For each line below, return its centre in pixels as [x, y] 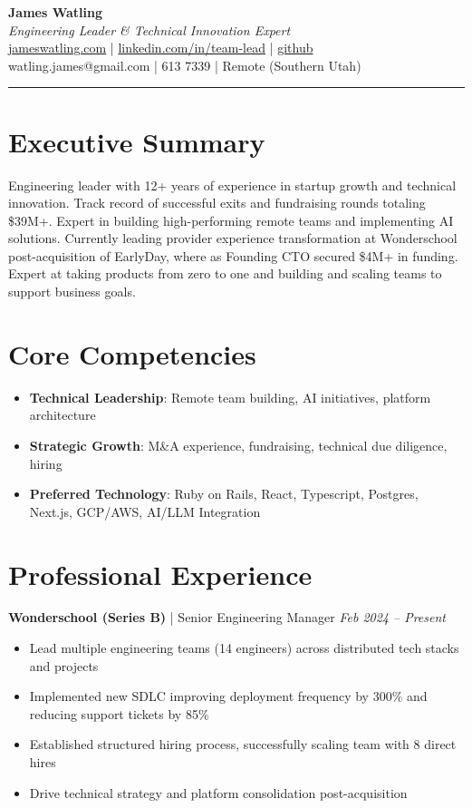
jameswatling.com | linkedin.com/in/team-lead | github [161, 48]
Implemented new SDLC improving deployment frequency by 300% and [228, 696]
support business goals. [72, 292]
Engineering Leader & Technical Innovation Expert [149, 29]
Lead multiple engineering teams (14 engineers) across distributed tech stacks [244, 648]
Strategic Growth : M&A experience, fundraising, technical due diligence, [238, 445]
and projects [64, 665]
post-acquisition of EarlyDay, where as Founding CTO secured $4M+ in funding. [233, 255]
